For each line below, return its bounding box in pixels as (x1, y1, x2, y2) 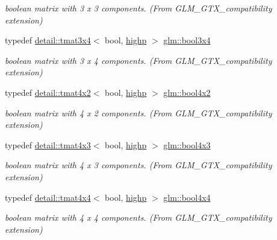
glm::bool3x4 (163, 34, 211, 46)
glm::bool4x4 (163, 191, 211, 203)
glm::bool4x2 (163, 86, 211, 98)
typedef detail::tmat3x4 (5, 34, 91, 46)
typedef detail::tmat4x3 (5, 138, 91, 151)
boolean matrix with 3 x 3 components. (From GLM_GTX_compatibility (5, 2, 272, 14)
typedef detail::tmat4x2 (5, 86, 91, 98)
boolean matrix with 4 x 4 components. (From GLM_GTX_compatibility (5, 211, 272, 224)
